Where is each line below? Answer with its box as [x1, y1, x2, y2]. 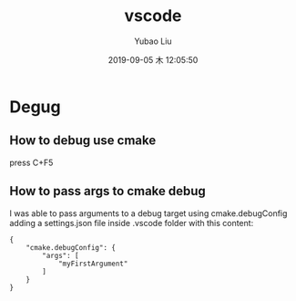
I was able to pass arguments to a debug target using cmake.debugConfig [9, 207, 288, 219]
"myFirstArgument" [57, 259, 128, 268]
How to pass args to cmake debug [9, 183, 207, 199]
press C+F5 [9, 157, 54, 168]
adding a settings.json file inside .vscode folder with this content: [9, 217, 254, 228]
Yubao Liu [134, 36, 172, 47]
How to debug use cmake [9, 133, 157, 149]
